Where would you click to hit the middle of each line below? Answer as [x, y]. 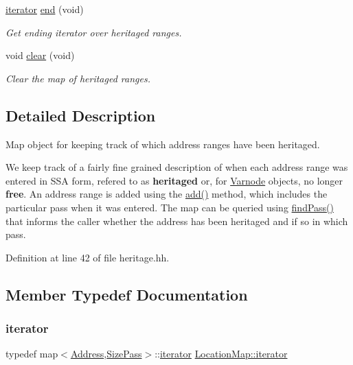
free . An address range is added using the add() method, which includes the [167, 194]
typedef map [32, 354]
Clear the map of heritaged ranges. [78, 78]
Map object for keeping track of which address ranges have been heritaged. [163, 144]
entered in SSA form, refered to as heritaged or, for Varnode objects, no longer [174, 180]
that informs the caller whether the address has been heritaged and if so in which [177, 221]
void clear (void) [40, 55]
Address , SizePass [106, 354]
